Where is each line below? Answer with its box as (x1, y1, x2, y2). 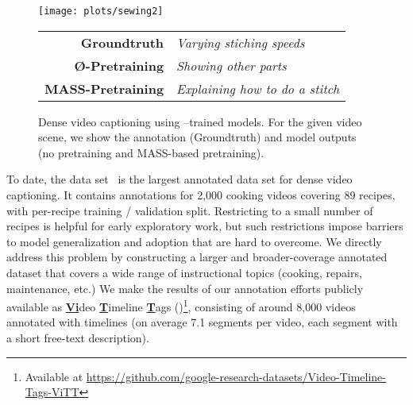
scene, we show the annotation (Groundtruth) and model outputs (38, 129, 357, 145)
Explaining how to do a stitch (176, 79, 340, 98)
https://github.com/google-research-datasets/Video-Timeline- (86, 368, 386, 384)
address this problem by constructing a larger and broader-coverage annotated (6, 249, 388, 265)
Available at (25, 368, 83, 384)
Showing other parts (176, 56, 287, 75)
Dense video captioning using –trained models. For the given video (38, 113, 362, 129)
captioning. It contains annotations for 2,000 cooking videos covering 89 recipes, (6, 187, 396, 203)
